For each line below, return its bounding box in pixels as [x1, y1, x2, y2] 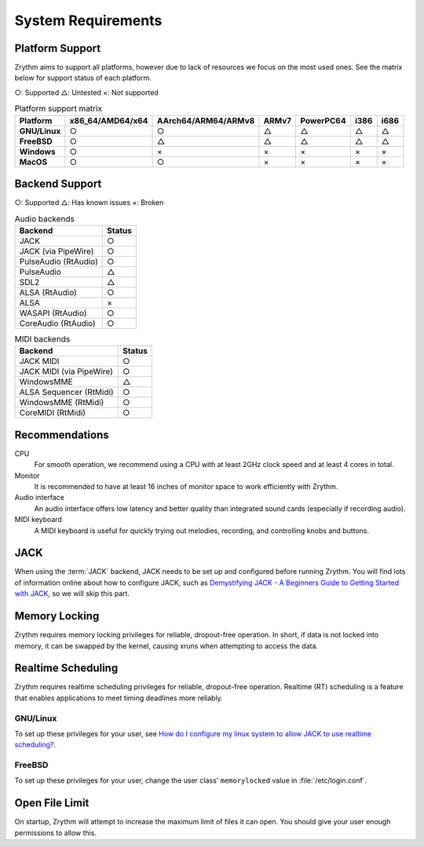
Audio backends [14, 213, 75, 224]
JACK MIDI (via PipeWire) [19, 366, 114, 377]
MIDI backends [14, 334, 71, 345]
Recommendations [14, 428, 109, 441]
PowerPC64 [300, 115, 346, 126]
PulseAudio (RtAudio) [19, 256, 98, 267]
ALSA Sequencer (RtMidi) [19, 387, 114, 398]
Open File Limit [14, 797, 90, 810]
